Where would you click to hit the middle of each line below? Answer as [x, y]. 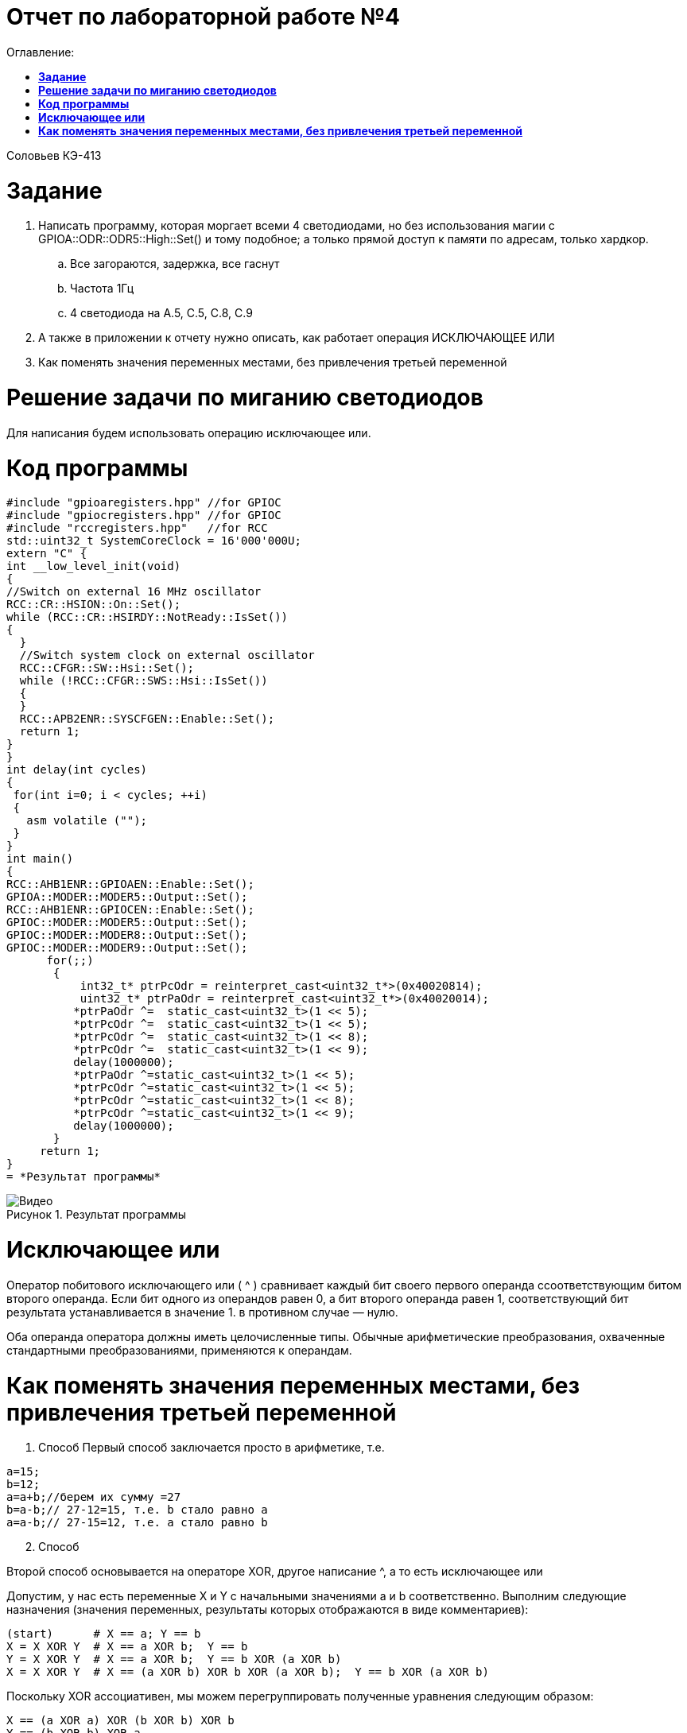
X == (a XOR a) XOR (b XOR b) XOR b [120, 1721]
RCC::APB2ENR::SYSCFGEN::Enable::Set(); [147, 719]
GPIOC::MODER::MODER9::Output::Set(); [127, 948]
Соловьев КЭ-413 [54, 155]
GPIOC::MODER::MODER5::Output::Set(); [127, 923]
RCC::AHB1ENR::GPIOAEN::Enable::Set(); [130, 884]
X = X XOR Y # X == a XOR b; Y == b [127, 1647]
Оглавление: [41, 52]
